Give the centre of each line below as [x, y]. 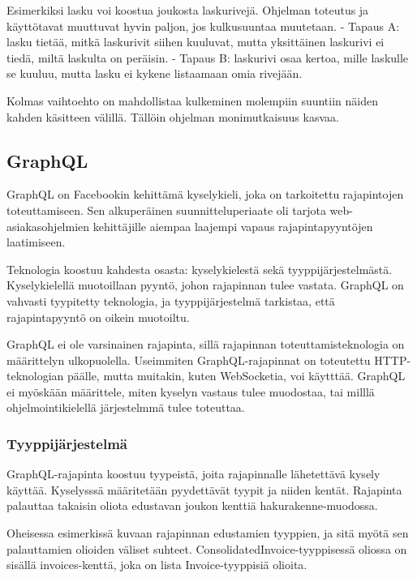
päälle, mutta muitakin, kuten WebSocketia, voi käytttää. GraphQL [236, 376]
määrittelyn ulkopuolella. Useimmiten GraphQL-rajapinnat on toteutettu [189, 360]
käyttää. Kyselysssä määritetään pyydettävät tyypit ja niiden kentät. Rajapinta [204, 489]
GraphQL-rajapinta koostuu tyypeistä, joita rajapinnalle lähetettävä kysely [193, 474]
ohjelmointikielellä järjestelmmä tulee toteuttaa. [126, 407]
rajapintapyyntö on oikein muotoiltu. [98, 317]
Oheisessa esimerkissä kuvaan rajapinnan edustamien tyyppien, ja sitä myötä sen [208, 533]
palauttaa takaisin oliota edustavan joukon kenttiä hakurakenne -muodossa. [192, 505]
